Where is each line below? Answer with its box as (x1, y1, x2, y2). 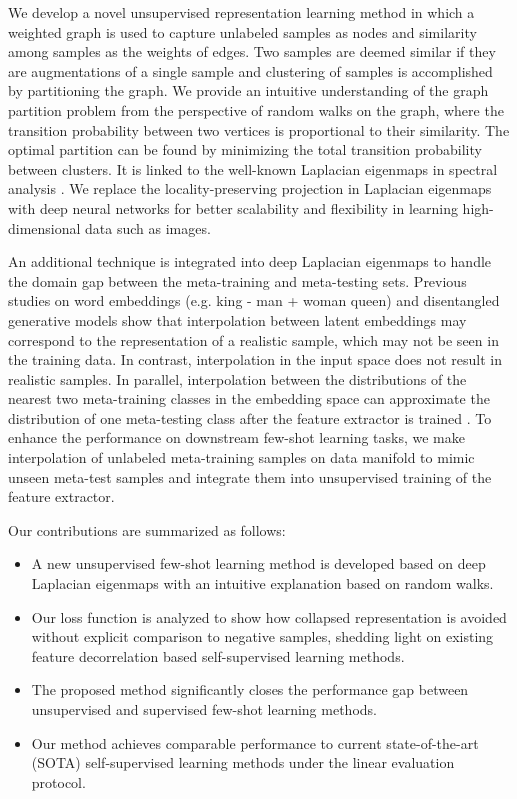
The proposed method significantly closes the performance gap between (31, 679, 469, 700)
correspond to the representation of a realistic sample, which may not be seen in (8, 329, 499, 350)
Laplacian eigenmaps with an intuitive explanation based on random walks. (31, 573, 494, 594)
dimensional (8, 217, 81, 238)
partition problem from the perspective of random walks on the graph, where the (8, 99, 504, 120)
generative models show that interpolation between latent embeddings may (8, 309, 467, 330)
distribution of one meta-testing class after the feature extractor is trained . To (8, 407, 492, 428)
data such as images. (85, 217, 211, 238)
